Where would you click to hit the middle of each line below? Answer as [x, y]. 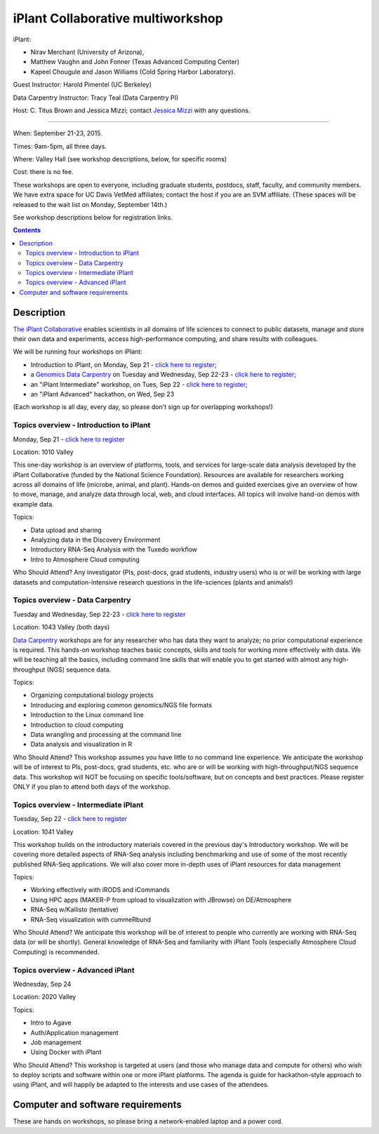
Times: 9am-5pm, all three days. [60, 146]
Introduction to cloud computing [77, 725]
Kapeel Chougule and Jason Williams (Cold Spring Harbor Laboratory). [133, 72]
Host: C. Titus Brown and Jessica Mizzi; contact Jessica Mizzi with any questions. [132, 110]
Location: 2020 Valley [45, 997]
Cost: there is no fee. [43, 172]
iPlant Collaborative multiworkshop [118, 18]
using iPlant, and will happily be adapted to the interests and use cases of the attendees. [141, 1085]
